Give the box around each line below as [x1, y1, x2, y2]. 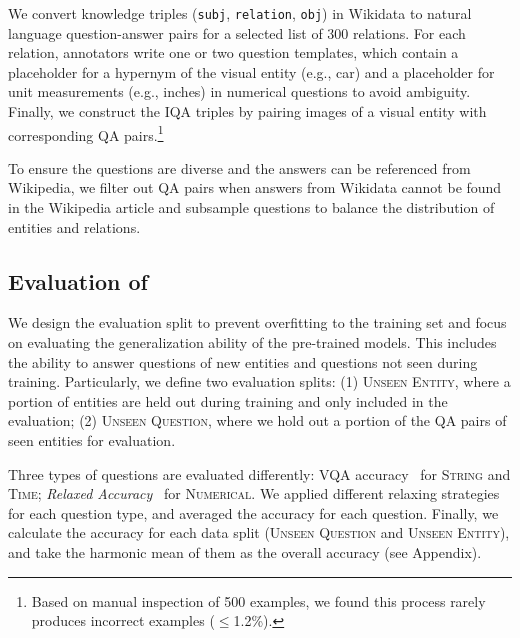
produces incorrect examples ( [31, 610, 215, 631]
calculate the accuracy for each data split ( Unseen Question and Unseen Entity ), [8, 522, 510, 543]
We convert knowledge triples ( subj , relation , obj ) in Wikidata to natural [8, 3, 472, 23]
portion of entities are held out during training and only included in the [8, 390, 448, 411]
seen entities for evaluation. [8, 430, 176, 451]
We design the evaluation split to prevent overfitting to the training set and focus [8, 312, 507, 333]
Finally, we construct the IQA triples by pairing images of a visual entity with [8, 101, 487, 122]
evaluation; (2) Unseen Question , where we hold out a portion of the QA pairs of [8, 410, 507, 431]
